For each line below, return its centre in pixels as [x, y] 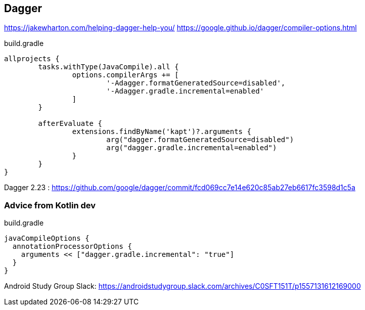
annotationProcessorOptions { [72, 247]
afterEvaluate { [70, 124]
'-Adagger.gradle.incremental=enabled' [185, 91]
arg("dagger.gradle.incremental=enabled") [192, 148]
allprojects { [32, 59]
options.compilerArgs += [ [125, 75]
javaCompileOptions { [47, 238]
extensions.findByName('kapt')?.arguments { [162, 132]
